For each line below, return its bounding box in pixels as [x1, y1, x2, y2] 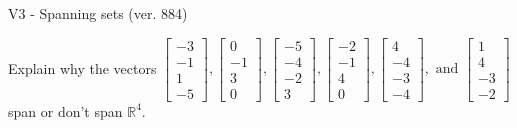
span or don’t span [8, 100, 123, 121]
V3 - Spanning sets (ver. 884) [8, 3, 188, 23]
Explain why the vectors [8, 57, 157, 78]
